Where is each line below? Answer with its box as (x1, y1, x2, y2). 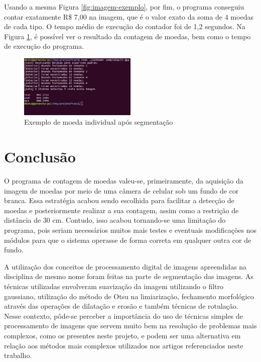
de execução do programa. (4, 41, 84, 51)
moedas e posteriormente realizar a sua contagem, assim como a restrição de (4, 205, 239, 215)
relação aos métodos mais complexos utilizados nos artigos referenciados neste (4, 340, 243, 350)
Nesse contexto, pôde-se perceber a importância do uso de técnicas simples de (4, 310, 243, 321)
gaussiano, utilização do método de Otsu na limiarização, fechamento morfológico (4, 291, 254, 301)
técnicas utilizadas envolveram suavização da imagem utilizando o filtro (4, 281, 224, 292)
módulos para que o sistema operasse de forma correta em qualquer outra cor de (4, 234, 251, 245)
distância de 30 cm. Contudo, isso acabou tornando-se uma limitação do (4, 215, 226, 225)
